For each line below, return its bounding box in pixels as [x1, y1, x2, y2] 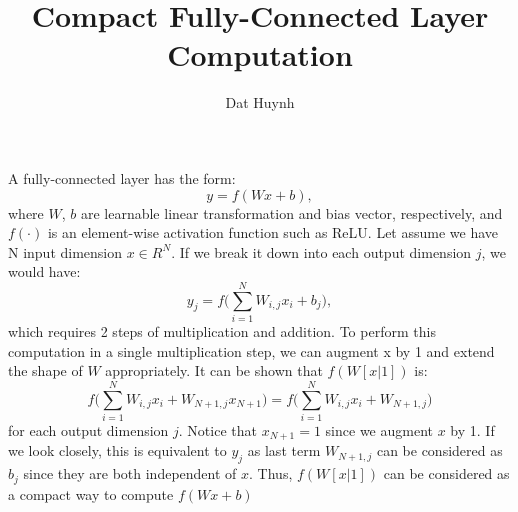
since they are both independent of [23, 463, 237, 484]
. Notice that [178, 419, 257, 440]
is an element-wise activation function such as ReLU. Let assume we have [47, 222, 499, 243]
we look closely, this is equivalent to [8, 440, 227, 461]
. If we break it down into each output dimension [171, 241, 472, 262]
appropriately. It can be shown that [105, 360, 323, 381]
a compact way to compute [8, 483, 174, 504]
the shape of [8, 360, 83, 381]
